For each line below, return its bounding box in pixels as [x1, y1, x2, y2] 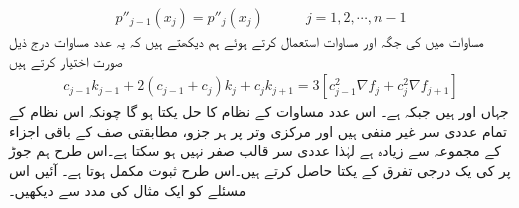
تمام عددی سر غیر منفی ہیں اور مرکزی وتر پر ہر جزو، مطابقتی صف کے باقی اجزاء [9, 120, 507, 141]
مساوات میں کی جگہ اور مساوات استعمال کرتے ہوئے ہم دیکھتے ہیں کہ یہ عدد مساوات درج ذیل [9, 31, 484, 52]
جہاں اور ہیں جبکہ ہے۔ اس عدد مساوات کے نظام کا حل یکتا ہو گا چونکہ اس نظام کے [9, 101, 509, 122]
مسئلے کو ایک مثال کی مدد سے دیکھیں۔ [9, 179, 247, 200]
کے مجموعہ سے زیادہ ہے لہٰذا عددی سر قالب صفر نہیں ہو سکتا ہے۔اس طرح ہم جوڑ [9, 140, 501, 161]
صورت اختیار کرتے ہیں [9, 50, 123, 71]
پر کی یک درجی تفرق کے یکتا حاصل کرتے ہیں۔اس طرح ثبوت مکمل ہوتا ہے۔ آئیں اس [9, 160, 511, 181]
